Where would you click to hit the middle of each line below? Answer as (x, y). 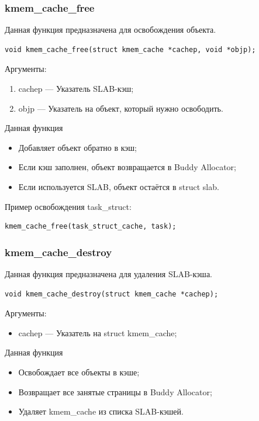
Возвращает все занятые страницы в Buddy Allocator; (115, 391)
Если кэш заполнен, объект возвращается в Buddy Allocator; (127, 167)
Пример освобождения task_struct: (68, 206)
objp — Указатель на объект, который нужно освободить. (121, 108)
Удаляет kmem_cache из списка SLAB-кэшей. (101, 411)
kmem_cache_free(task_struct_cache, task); (91, 227)
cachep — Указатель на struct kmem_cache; (98, 332)
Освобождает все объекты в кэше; (79, 372)
